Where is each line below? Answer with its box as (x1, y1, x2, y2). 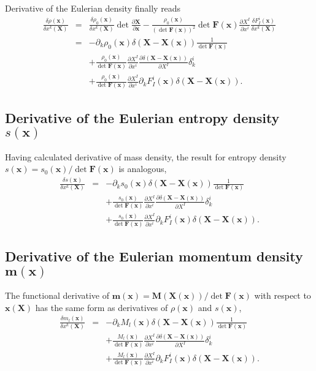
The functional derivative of (5, 289, 110, 302)
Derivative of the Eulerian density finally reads (5, 2, 181, 14)
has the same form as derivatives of (35, 301, 168, 313)
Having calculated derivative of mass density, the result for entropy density (5, 150, 287, 163)
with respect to (254, 289, 311, 302)
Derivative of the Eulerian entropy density (5, 108, 280, 127)
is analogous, (118, 162, 167, 175)
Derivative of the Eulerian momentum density (5, 247, 303, 266)
